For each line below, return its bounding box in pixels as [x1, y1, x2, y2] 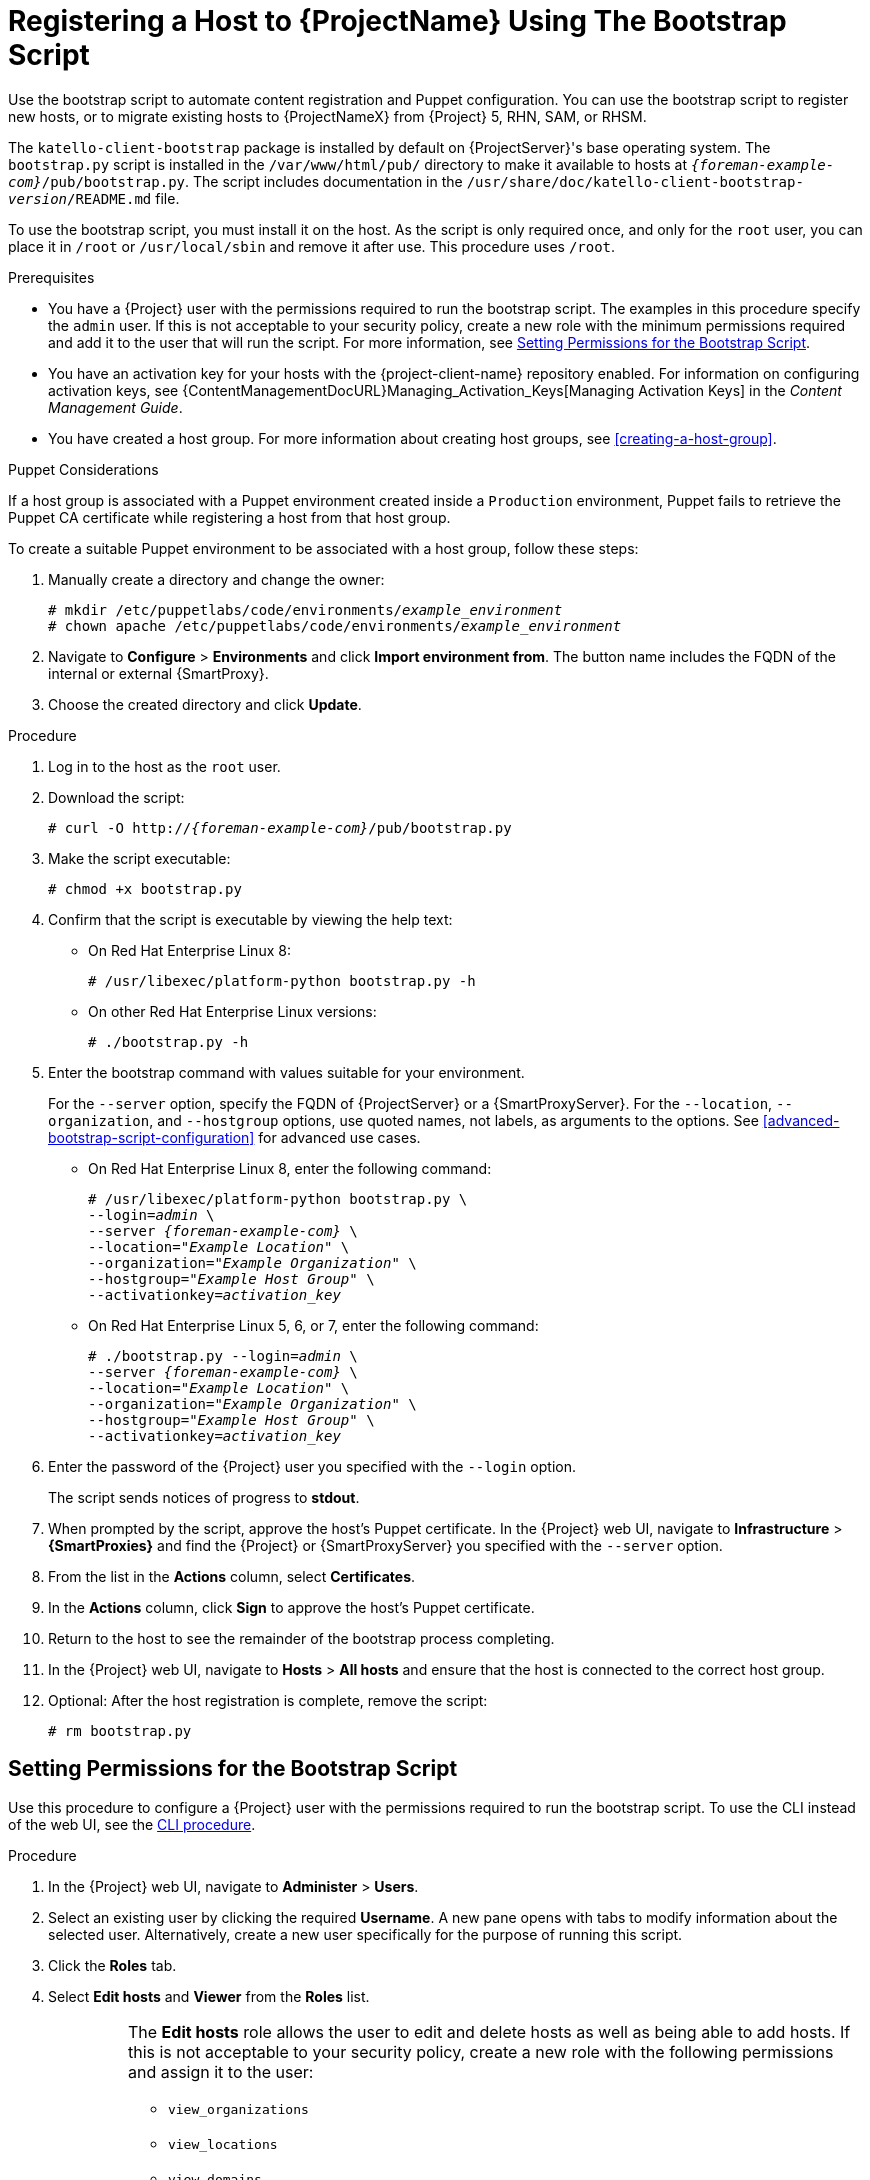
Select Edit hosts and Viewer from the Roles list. [48, 1987, 370, 2005]
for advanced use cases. [258, 1128, 421, 1146]
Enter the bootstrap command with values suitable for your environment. [48, 1063, 525, 1081]
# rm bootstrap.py [48, 1722, 192, 1739]
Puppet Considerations [8, 460, 159, 478]
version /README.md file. [8, 189, 180, 207]
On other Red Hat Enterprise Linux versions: [88, 1002, 377, 1020]
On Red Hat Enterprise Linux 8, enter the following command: [88, 1159, 492, 1177]
